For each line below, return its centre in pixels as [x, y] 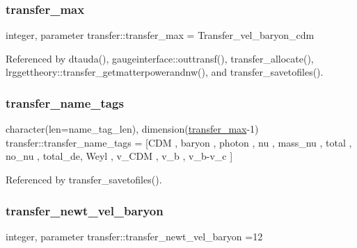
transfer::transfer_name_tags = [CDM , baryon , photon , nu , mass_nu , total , [179, 142]
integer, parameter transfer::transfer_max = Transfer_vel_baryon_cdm [160, 35]
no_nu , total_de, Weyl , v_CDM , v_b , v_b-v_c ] [119, 156]
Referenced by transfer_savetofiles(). [84, 179]
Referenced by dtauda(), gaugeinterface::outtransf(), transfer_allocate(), [160, 58]
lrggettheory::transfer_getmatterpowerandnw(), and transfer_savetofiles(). [165, 72]
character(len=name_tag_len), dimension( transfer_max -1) [132, 129]
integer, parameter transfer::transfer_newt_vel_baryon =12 [134, 236]
